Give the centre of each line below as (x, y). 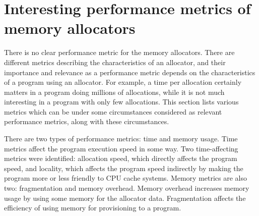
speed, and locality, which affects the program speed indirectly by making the (124, 168)
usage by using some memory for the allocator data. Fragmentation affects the (125, 198)
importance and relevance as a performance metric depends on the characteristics (130, 72)
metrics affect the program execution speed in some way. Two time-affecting (121, 148)
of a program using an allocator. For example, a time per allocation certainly (123, 82)
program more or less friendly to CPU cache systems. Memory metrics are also (126, 178)
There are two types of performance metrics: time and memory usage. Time (121, 139)
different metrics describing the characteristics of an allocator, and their (115, 62)
